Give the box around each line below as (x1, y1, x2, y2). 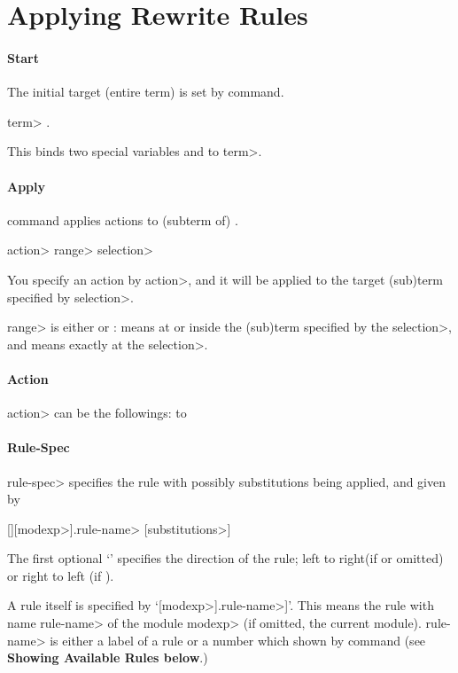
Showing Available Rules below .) (7, 648, 208, 667)
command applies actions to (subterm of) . (7, 210, 238, 229)
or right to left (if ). (7, 566, 114, 584)
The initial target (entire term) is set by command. (7, 82, 284, 101)
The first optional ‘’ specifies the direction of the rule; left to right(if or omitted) (7, 549, 444, 567)
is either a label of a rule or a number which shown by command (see (50, 630, 426, 649)
